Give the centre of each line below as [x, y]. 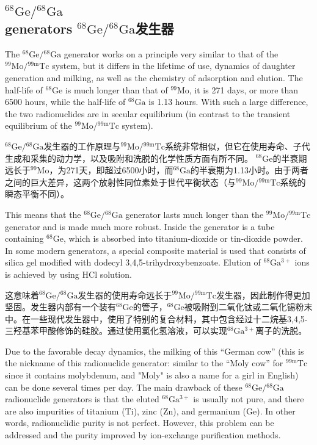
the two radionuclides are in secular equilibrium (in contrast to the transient [148, 113]
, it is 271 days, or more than [244, 89]
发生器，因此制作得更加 [263, 295]
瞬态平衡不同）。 [37, 194]
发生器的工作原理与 [82, 146]
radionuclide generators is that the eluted [82, 399]
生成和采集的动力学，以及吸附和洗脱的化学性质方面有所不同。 [129, 158]
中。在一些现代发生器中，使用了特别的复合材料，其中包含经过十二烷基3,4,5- [156, 318]
